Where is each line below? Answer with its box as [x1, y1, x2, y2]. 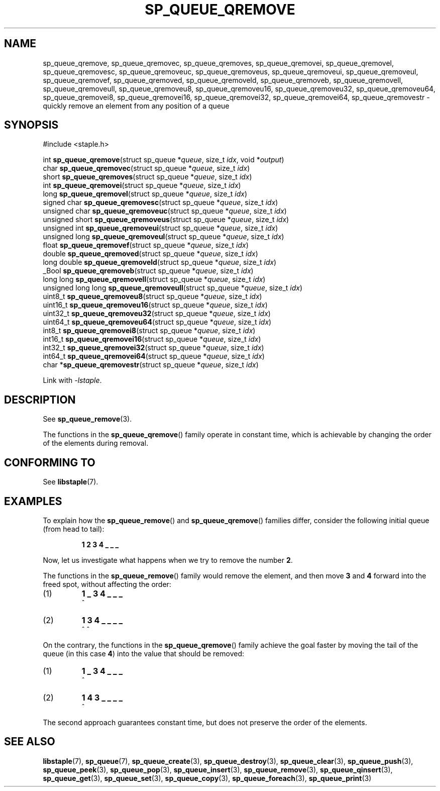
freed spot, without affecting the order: [43, 579, 171, 588]
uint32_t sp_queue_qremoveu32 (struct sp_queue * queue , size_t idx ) [43, 309, 271, 318]
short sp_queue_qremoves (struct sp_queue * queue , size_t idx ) [43, 172, 252, 181]
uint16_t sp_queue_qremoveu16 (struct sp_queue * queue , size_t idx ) [43, 301, 268, 310]
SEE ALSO [4, 735, 55, 748]
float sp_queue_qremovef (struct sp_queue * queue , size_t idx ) [43, 241, 249, 250]
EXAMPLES [4, 495, 62, 508]
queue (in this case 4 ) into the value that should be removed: [43, 649, 244, 658]
